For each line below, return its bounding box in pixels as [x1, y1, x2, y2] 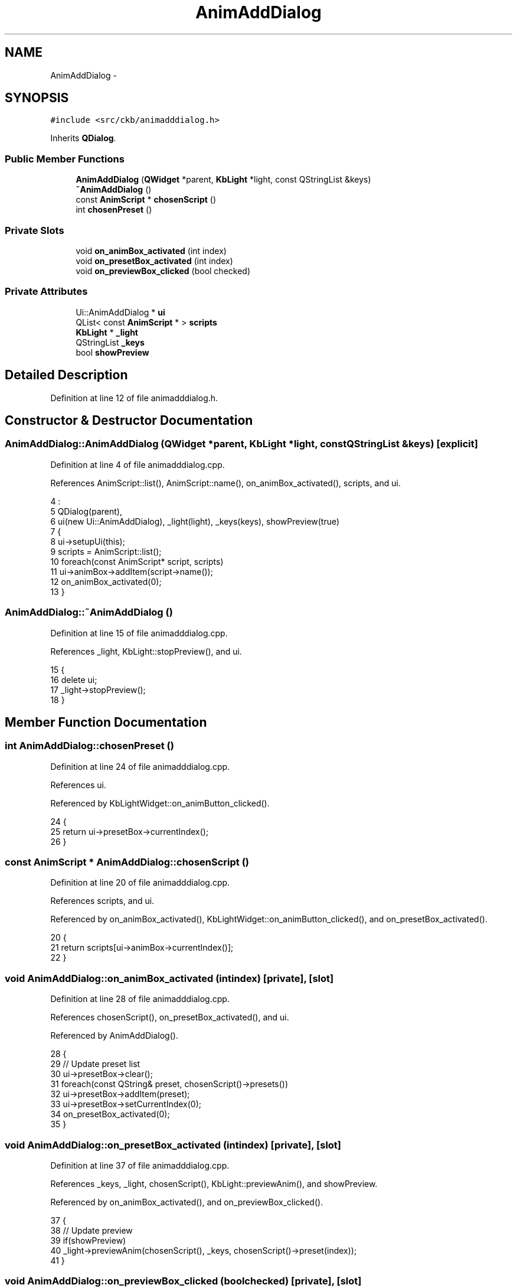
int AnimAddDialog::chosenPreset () [5, 740, 174, 752]
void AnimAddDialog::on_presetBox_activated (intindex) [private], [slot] [5, 1139, 342, 1151]
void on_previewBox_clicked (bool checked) [76, 265, 251, 276]
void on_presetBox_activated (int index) [76, 255, 233, 266]
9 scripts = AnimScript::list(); [50, 546, 162, 557]
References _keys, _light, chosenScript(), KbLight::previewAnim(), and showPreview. [50, 1178, 378, 1189]
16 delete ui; [50, 674, 97, 685]
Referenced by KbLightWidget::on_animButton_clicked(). [50, 798, 270, 808]
